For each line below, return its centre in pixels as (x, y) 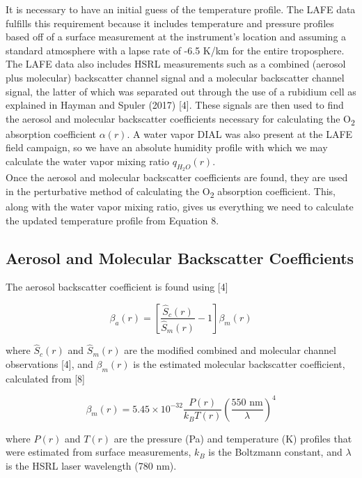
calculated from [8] (45, 378)
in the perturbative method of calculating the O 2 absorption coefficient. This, (171, 192)
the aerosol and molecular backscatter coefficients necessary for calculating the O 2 (180, 119)
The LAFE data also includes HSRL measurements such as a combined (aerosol (176, 64)
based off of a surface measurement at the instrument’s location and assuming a (176, 37)
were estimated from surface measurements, (99, 452)
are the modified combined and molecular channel (230, 350)
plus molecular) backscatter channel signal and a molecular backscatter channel (175, 77)
